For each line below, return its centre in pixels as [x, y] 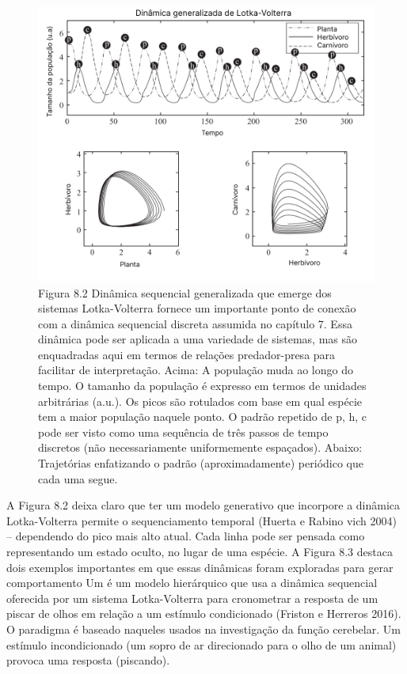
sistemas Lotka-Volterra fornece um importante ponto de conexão [197, 308]
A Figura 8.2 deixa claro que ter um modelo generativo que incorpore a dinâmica [203, 505]
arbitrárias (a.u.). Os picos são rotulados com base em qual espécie [200, 401]
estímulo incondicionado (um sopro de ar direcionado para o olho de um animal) [202, 644]
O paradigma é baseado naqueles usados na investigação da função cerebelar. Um [203, 629]
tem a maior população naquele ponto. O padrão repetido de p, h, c [203, 417]
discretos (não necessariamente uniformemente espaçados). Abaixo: [200, 447]
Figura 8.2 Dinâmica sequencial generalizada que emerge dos [185, 292]
